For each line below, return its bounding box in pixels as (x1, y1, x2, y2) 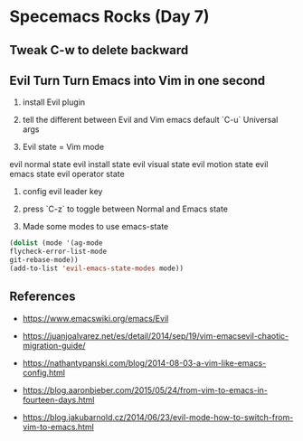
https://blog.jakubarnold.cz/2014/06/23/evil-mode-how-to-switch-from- (22, 411, 294, 422)
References (9, 289, 76, 305)
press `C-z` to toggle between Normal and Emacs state (22, 203, 229, 214)
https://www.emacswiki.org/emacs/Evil (22, 313, 169, 324)
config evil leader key (22, 186, 103, 197)
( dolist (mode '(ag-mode (9, 239, 103, 248)
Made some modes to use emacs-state (22, 221, 169, 232)
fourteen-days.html (22, 394, 95, 405)
